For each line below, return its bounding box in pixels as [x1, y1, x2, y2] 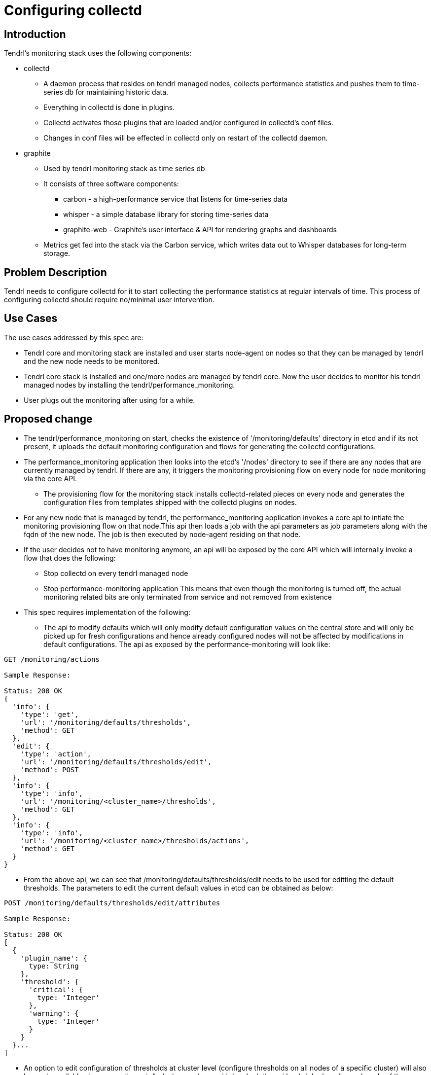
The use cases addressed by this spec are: [4, 333, 144, 342]
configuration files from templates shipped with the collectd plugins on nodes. [43, 498, 297, 506]
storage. [43, 249, 71, 258]
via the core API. [24, 474, 77, 483]
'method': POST [20, 765, 79, 774]
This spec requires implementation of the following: [24, 608, 190, 616]
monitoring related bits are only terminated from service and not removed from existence [43, 592, 332, 601]
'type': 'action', [20, 750, 92, 758]
